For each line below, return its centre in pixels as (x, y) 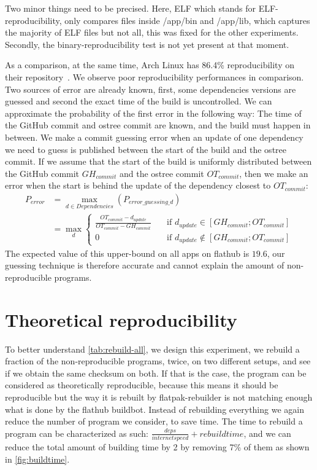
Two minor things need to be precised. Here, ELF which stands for (130, 8)
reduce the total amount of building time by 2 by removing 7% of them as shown (157, 447)
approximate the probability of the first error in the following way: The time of (153, 113)
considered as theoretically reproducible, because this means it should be (142, 385)
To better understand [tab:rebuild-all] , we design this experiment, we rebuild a (152, 349)
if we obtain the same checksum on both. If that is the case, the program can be (156, 373)
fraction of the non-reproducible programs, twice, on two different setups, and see (158, 361)
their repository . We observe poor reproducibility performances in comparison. (155, 76)
